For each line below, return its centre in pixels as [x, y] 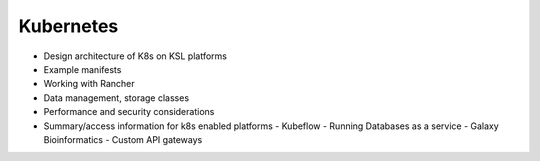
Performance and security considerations [129, 112]
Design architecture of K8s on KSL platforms [135, 56]
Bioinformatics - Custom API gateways [123, 139]
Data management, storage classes [116, 97]
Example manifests [82, 69]
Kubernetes [68, 26]
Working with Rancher [89, 84]
